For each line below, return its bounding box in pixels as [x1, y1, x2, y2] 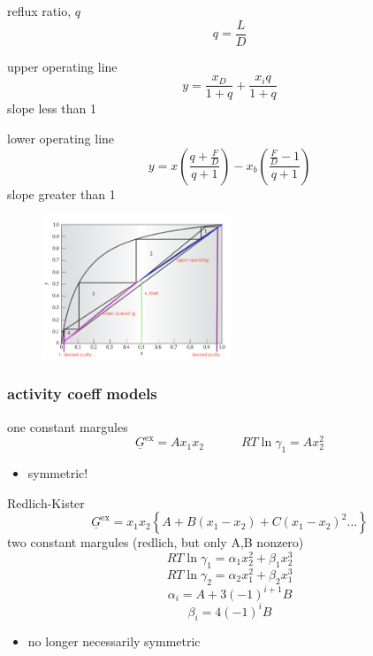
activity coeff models [7, 382, 157, 405]
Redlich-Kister [7, 493, 85, 512]
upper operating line [7, 57, 118, 75]
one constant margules [7, 417, 128, 436]
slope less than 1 [7, 99, 96, 118]
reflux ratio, [7, 2, 72, 19]
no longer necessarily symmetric [27, 632, 201, 651]
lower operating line [7, 128, 115, 147]
